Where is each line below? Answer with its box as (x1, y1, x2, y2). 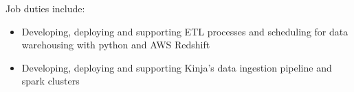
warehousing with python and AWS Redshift (21, 37, 210, 52)
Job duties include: (5, 1, 85, 15)
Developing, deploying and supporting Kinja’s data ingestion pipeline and (21, 60, 332, 74)
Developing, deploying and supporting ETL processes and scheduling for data (21, 24, 349, 38)
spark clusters (21, 74, 80, 88)
